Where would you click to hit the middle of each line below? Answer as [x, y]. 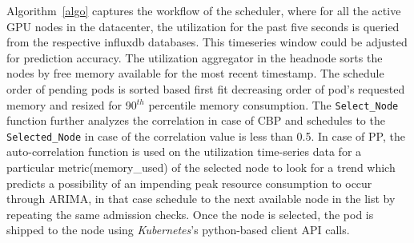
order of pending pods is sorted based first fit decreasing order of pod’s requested [206, 88]
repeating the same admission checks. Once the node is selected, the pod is [190, 214]
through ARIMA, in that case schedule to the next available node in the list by [201, 199]
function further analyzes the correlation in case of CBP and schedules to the [196, 120]
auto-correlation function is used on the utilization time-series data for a [184, 151]
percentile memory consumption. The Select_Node [273, 104]
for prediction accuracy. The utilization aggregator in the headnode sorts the [195, 57]
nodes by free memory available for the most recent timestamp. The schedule [195, 73]
